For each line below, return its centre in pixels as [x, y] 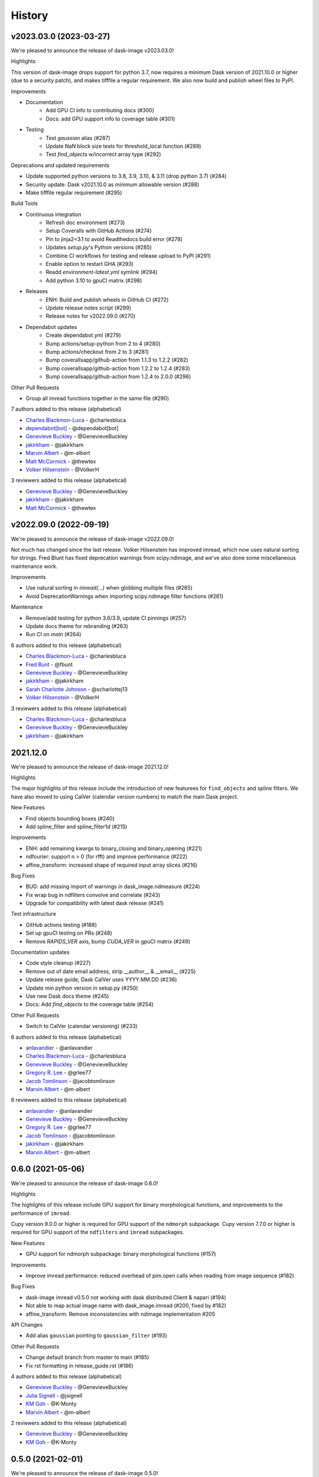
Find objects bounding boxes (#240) [70, 818]
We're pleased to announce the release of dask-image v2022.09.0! [92, 539]
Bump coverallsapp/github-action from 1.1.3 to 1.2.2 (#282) [117, 360]
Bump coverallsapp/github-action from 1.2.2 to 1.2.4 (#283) [118, 368]
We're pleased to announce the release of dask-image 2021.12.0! [90, 767]
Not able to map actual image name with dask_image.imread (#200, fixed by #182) [126, 1306]
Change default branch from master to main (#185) [87, 1357]
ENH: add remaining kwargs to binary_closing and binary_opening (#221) [114, 848]
